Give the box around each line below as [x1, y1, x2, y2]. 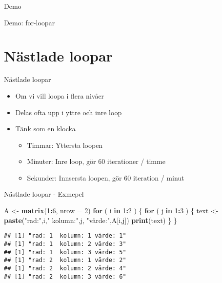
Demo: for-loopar [4, 17, 55, 27]
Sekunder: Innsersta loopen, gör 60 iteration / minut [27, 172, 184, 182]
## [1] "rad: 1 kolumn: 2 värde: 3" [4, 240, 126, 247]
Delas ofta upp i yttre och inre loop [15, 107, 122, 117]
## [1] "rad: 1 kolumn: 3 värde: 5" [4, 248, 126, 256]
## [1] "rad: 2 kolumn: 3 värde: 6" [4, 273, 126, 280]
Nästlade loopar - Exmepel [4, 189, 84, 199]
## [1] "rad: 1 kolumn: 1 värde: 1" [4, 232, 126, 240]
